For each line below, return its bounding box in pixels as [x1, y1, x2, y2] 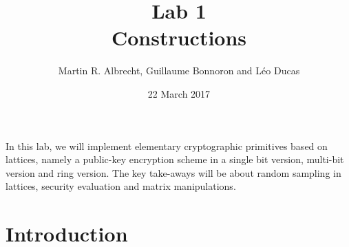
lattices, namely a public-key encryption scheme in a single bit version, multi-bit [6, 152, 344, 167]
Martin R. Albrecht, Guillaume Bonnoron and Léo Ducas [58, 63, 300, 78]
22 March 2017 [147, 86, 211, 100]
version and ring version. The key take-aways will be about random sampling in [6, 165, 341, 180]
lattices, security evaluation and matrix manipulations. [6, 179, 236, 193]
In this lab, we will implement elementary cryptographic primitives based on [6, 138, 328, 153]
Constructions [111, 23, 247, 52]
